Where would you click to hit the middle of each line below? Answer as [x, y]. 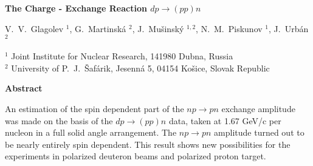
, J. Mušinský [158, 28]
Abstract [24, 88]
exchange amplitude [258, 109]
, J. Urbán [289, 28]
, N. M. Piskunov [229, 28]
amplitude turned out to [259, 132]
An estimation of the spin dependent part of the [95, 109]
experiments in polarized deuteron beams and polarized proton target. [136, 156]
